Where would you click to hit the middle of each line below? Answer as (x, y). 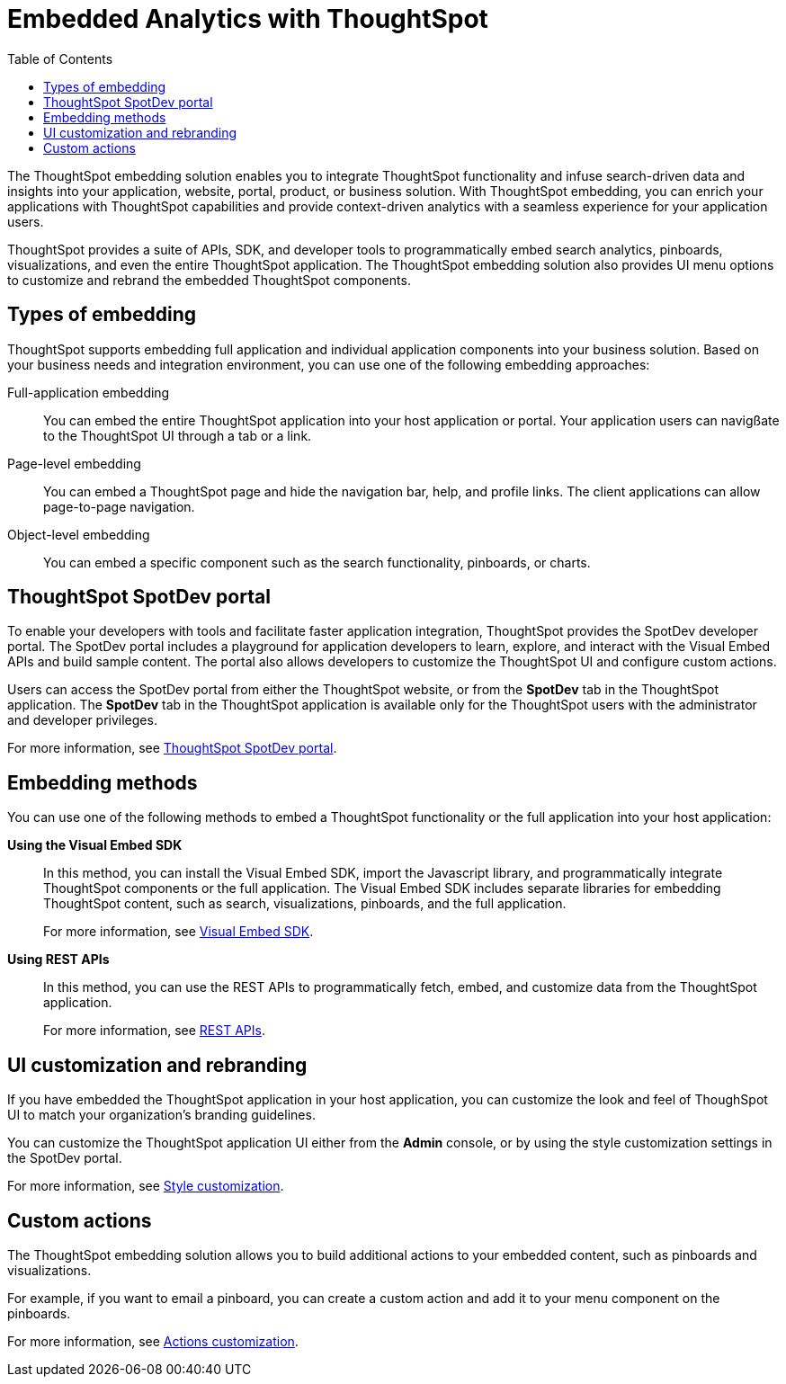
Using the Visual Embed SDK (95, 845)
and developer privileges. (82, 720)
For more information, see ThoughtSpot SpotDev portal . (172, 748)
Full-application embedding (89, 392)
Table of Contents (60, 58)
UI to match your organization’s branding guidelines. (161, 1115)
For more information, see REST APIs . (154, 1031)
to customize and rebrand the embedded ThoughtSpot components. (209, 280)
